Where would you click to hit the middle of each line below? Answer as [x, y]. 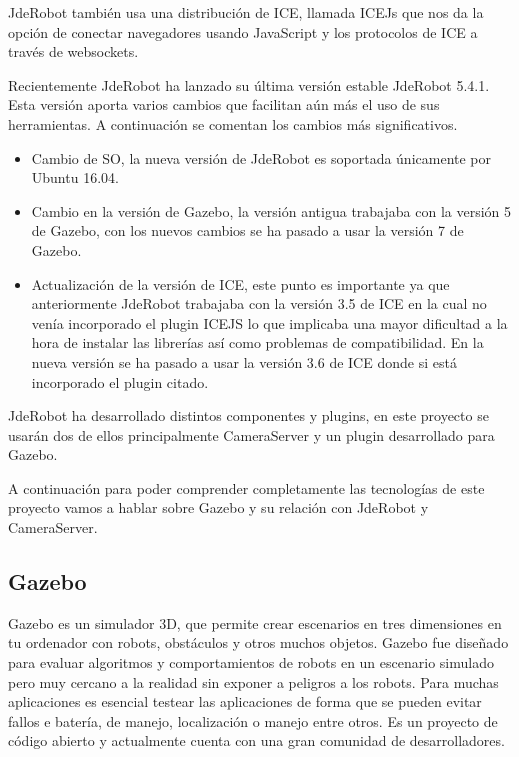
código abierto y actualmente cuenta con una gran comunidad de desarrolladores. [256, 740]
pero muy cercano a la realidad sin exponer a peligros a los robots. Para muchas [253, 681]
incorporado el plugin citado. [120, 381]
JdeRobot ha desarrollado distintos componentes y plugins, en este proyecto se [248, 415]
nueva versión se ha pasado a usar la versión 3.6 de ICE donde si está [244, 361]
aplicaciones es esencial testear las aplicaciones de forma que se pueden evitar [245, 701]
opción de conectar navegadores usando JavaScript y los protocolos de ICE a [243, 31]
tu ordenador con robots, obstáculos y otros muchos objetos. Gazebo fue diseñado [258, 642]
